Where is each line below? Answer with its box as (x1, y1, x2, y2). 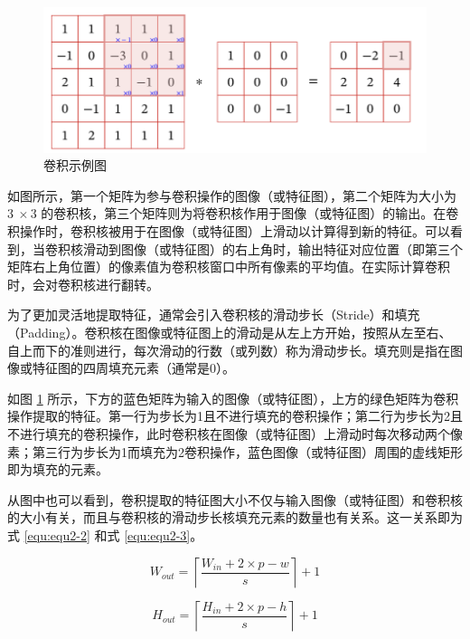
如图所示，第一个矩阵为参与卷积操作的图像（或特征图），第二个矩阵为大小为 (7, 186, 456, 205)
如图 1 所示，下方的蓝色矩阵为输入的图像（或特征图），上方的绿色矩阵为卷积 (7, 388, 459, 407)
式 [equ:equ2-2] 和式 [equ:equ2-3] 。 (7, 525, 203, 544)
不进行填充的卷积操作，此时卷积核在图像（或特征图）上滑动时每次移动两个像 (7, 424, 463, 443)
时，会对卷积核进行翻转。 (7, 274, 159, 293)
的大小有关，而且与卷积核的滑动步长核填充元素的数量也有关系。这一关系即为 (7, 508, 463, 527)
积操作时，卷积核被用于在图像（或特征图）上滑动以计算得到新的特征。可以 (7, 222, 450, 241)
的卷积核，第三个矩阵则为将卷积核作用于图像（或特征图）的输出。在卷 (41, 204, 459, 223)
